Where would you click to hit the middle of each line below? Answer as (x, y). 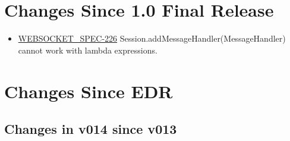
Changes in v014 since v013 (91, 129)
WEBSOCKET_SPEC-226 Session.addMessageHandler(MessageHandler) (152, 38)
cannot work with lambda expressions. (88, 50)
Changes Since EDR (89, 91)
